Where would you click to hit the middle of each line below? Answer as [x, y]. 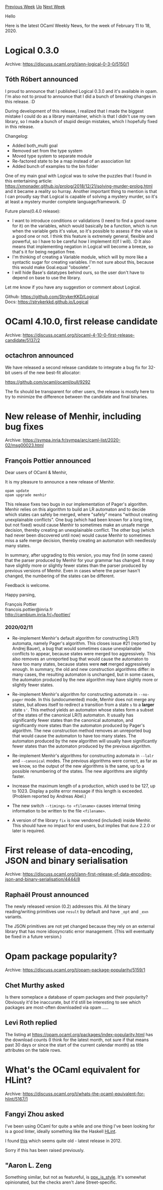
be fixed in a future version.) [33, 937]
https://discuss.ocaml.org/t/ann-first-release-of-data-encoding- [87, 874]
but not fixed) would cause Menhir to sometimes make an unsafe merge [77, 525]
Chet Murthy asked [35, 985]
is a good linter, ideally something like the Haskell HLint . [61, 1131]
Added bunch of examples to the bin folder [55, 166]
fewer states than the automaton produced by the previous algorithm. [82, 746]
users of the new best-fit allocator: [46, 373]
